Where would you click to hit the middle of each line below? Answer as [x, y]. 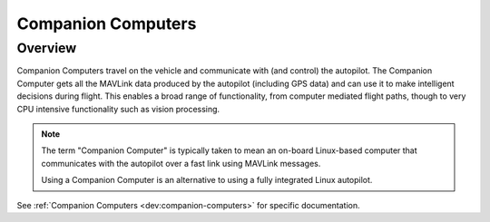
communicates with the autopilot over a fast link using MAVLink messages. [181, 163]
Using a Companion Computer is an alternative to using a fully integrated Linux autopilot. [207, 180]
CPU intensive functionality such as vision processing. [118, 109]
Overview [47, 48]
